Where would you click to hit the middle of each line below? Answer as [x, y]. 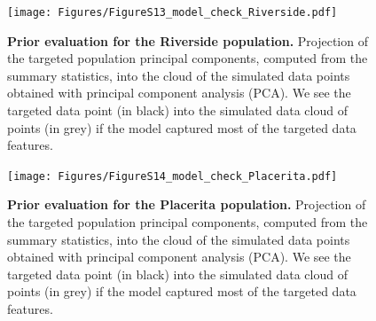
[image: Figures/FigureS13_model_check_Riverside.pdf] [172, 12]
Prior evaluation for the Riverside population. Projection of [188, 40]
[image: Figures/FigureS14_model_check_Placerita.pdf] [172, 176]
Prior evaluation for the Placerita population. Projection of [187, 204]
